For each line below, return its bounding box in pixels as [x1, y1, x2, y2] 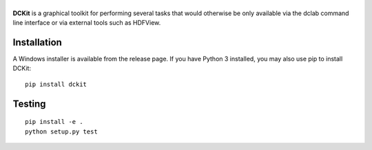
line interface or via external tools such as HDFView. [12, 19, 161, 27]
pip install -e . [25, 118, 83, 126]
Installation [12, 36, 62, 48]
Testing [12, 98, 46, 109]
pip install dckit [25, 80, 87, 88]
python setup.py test [25, 127, 98, 136]
